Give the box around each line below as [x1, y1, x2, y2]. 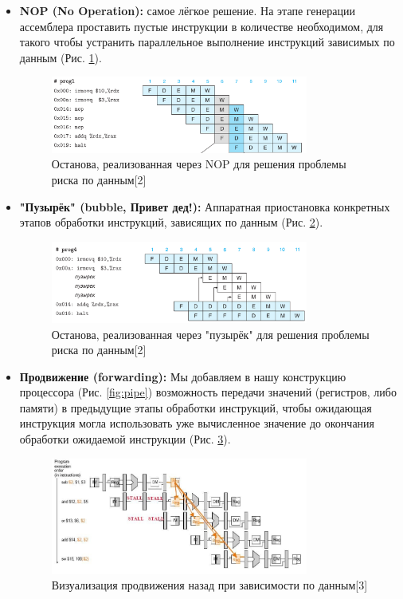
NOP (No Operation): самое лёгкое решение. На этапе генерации [19, 2, 355, 18]
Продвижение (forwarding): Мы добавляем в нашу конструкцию [19, 368, 346, 384]
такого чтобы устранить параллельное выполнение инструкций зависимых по [19, 33, 395, 50]
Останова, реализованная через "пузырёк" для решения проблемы [51, 325, 370, 342]
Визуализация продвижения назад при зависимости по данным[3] [51, 577, 368, 593]
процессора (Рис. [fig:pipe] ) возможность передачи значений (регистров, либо [19, 384, 397, 400]
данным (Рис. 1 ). [19, 49, 102, 65]
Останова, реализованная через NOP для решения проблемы [51, 156, 346, 172]
